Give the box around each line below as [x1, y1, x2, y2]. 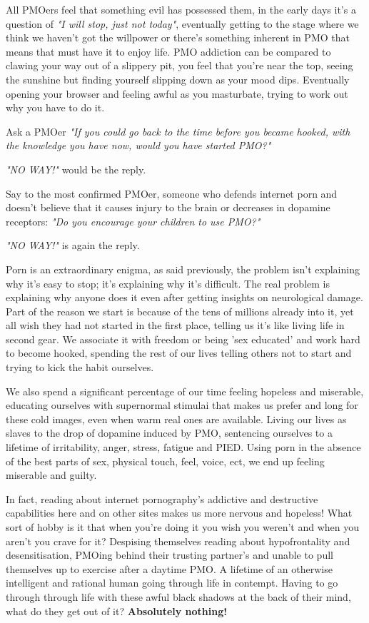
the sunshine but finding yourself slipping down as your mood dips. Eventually [6, 71, 350, 86]
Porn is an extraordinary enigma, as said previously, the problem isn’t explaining [6, 261, 360, 276]
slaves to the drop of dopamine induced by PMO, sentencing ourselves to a [6, 425, 333, 440]
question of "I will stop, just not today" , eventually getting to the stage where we [6, 16, 359, 31]
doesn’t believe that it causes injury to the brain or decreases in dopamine [6, 200, 330, 215]
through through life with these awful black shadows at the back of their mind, [6, 589, 351, 604]
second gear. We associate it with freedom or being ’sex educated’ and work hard [6, 331, 360, 346]
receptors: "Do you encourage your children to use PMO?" [6, 213, 261, 228]
